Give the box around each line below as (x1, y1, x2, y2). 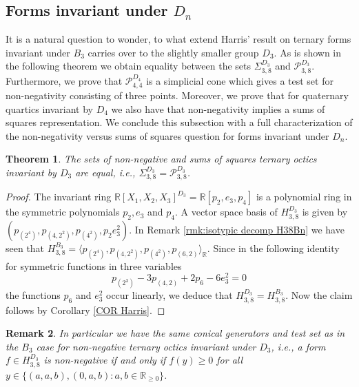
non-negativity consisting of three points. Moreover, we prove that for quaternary (6, 87, 349, 102)
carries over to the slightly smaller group (88, 45, 259, 59)
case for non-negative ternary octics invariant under (36, 339, 256, 353)
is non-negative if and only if (43, 353, 166, 367)
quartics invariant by (6, 101, 93, 116)
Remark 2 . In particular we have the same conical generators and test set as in (6, 326, 345, 340)
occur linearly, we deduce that (106, 288, 233, 302)
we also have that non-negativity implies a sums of (111, 101, 325, 116)
